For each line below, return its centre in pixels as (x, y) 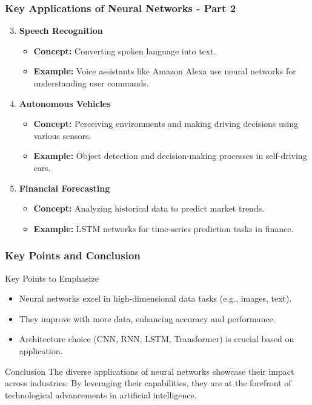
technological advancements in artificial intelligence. (101, 394)
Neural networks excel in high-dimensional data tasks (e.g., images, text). (155, 298)
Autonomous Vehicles (65, 103)
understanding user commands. (91, 83)
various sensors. (62, 135)
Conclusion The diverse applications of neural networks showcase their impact (150, 371)
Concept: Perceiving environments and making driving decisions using (166, 124)
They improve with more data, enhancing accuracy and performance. (147, 318)
